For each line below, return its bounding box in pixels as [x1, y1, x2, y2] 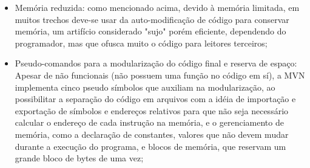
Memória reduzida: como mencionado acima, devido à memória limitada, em [15, 1, 300, 13]
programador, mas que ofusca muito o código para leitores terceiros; [15, 36, 268, 49]
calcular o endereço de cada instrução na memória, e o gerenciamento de [15, 116, 284, 129]
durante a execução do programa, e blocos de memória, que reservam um [15, 140, 286, 152]
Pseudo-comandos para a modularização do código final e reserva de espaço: [15, 57, 297, 69]
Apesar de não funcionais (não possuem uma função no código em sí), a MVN [15, 68, 305, 81]
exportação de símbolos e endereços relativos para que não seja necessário [15, 104, 289, 117]
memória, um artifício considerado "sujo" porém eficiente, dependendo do [15, 25, 286, 37]
